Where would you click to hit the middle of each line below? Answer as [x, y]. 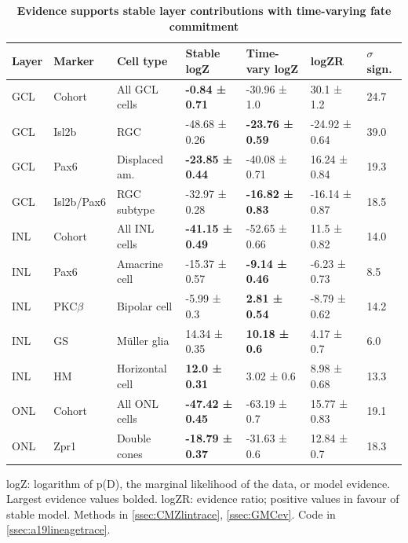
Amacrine [140, 263]
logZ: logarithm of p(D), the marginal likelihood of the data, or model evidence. [199, 483]
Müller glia [143, 341]
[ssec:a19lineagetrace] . [58, 529]
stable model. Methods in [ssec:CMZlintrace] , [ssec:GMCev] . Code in [171, 514]
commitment [204, 26]
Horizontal [142, 368]
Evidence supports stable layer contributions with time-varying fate [204, 10]
